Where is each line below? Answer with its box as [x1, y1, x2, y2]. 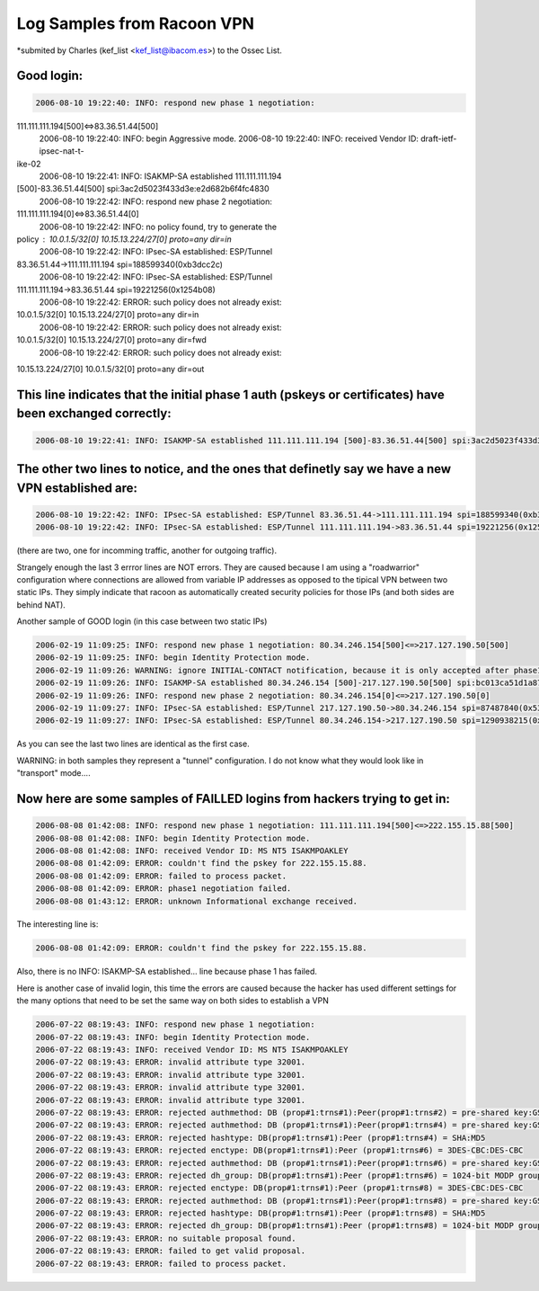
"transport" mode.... [16, 768, 91, 779]
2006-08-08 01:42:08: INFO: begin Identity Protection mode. [35, 832, 311, 843]
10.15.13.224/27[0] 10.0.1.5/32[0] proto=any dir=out [16, 363, 205, 374]
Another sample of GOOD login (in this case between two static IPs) [16, 616, 268, 627]
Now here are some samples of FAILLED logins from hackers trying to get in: [16, 791, 451, 806]
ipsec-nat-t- [39, 146, 84, 156]
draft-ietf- [420, 133, 457, 144]
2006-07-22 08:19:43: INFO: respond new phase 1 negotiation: [35, 1019, 315, 1029]
